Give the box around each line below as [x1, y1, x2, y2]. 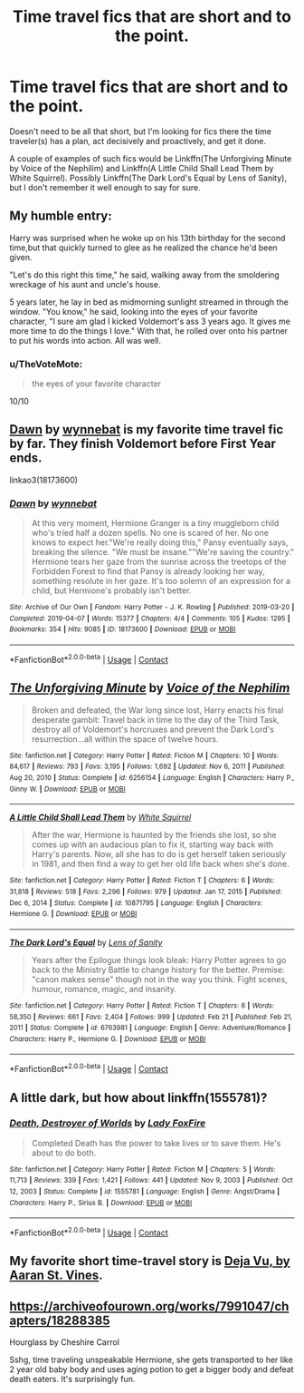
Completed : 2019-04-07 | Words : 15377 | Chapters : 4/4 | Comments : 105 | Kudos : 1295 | [9, 614, 291, 623]
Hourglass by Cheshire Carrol [9, 1337, 120, 1348]
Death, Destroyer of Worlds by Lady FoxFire [9, 1117, 206, 1130]
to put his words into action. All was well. [9, 335, 161, 346]
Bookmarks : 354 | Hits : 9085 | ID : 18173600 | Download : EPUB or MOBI [9, 625, 236, 634]
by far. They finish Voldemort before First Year [9, 436, 276, 452]
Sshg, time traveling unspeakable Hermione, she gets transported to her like [9, 1354, 294, 1366]
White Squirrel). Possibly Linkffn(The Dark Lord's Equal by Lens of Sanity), [9, 172, 288, 183]
